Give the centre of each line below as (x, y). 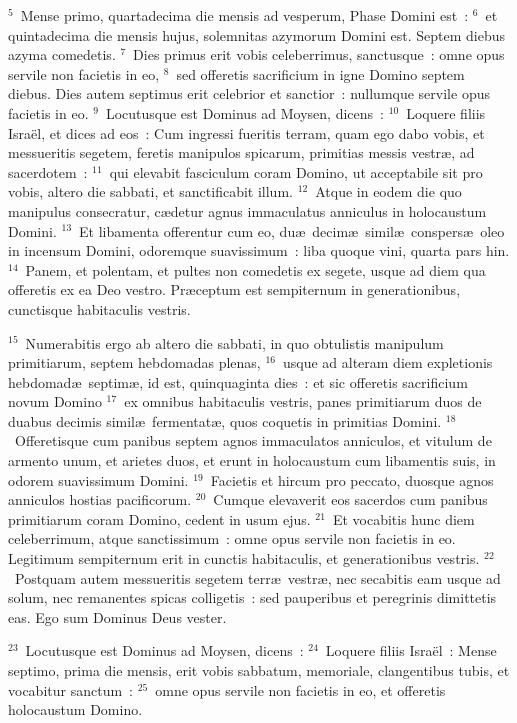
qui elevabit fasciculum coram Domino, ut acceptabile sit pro (296, 171)
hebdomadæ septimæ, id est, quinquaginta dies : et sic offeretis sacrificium (238, 381)
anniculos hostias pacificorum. (100, 499)
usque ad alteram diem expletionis (387, 362)
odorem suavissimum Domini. (98, 479)
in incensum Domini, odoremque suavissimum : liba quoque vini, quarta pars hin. (259, 250)
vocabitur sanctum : (70, 689)
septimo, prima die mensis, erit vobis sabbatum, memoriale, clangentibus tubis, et (259, 670)
